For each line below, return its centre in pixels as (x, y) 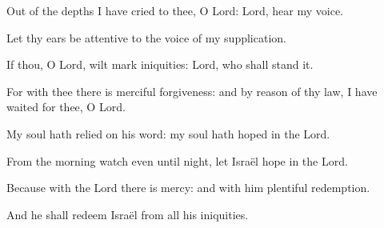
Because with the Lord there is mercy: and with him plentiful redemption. (188, 188)
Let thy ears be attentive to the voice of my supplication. (146, 37)
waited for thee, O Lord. (66, 107)
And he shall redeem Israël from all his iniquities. (128, 214)
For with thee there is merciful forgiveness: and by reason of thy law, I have (192, 91)
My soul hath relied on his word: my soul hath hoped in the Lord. (168, 133)
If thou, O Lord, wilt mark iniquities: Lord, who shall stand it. (160, 64)
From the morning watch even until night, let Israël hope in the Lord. (177, 160)
